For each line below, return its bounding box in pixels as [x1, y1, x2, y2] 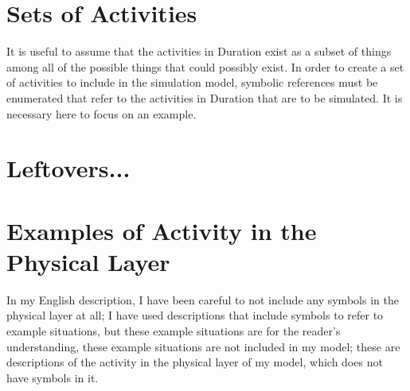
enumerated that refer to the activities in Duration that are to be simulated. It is [6, 89, 403, 106]
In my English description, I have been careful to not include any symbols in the [6, 291, 399, 308]
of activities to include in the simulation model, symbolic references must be [6, 74, 378, 91]
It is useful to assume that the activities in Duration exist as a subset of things [6, 43, 392, 60]
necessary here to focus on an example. [6, 105, 197, 122]
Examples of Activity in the [6, 214, 317, 246]
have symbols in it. [6, 369, 99, 385]
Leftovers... [6, 152, 131, 184]
